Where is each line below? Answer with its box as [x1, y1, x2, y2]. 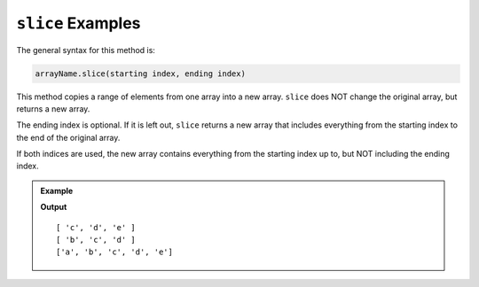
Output [40, 202, 67, 213]
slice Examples [16, 13, 141, 33]
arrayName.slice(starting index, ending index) [35, 68, 246, 79]
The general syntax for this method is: [16, 44, 155, 55]
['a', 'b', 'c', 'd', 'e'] [56, 247, 173, 257]
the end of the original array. [16, 132, 121, 143]
